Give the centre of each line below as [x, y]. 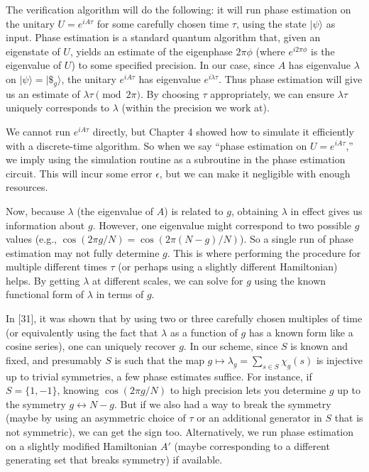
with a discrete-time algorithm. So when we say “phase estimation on [156, 145]
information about [45, 225]
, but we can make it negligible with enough [255, 173]
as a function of [204, 332]
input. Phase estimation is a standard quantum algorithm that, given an [163, 37]
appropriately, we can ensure [272, 93]
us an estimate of [43, 93]
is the [323, 51]
